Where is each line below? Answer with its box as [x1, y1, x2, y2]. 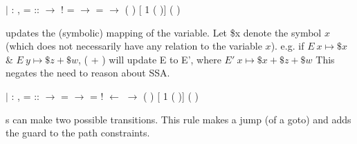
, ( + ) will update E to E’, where [77, 52, 221, 66]
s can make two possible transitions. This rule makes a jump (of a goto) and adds [6, 112, 351, 126]
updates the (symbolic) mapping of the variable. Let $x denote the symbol [6, 25, 322, 39]
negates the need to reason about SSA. [6, 65, 170, 80]
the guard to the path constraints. [6, 125, 150, 140]
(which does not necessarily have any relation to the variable [6, 39, 262, 53]
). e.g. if [271, 39, 304, 53]
